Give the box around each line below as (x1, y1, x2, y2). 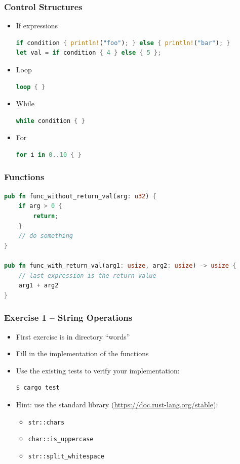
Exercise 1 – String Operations (4, 311, 133, 324)
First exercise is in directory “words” (16, 331, 130, 342)
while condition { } (16, 117, 85, 124)
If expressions (16, 20, 58, 31)
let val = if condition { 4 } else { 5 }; (16, 49, 162, 57)
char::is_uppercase (28, 436, 94, 443)
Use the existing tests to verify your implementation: (16, 365, 180, 375)
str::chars (28, 418, 65, 426)
